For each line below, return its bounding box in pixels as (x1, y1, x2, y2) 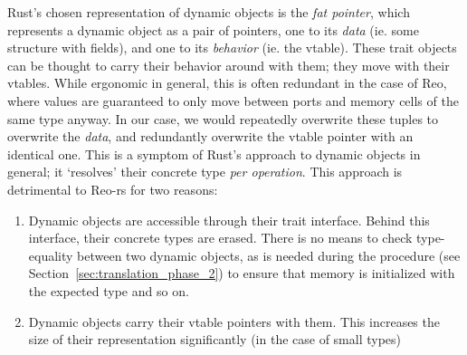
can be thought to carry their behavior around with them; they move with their (7, 55, 450, 74)
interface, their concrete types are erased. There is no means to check (28, 228, 413, 247)
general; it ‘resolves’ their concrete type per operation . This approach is (7, 162, 403, 181)
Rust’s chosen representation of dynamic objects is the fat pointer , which (7, 3, 410, 21)
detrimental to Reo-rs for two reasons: (7, 179, 218, 198)
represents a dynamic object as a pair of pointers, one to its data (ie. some (7, 20, 419, 39)
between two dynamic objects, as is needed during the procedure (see (77, 245, 461, 264)
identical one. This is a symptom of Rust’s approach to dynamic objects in (7, 144, 421, 163)
